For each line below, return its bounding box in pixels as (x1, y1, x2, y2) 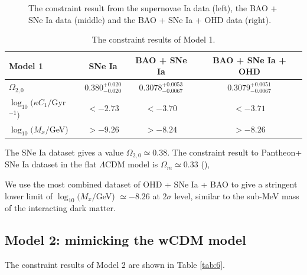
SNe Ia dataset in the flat (5, 158, 97, 170)
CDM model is (105, 158, 158, 170)
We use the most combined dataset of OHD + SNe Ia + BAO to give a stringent (5, 177, 298, 190)
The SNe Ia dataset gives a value (5, 145, 124, 158)
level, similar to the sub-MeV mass (174, 189, 299, 202)
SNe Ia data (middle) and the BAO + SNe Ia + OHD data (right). (28, 13, 272, 25)
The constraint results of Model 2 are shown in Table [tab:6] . (5, 258, 226, 271)
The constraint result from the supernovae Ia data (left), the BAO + (28, 2, 277, 14)
